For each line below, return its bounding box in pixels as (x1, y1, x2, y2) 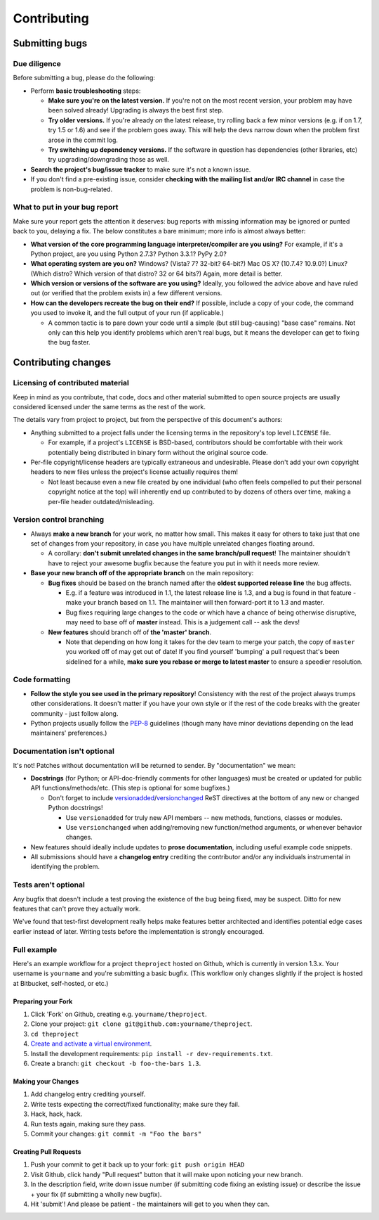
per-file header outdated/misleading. (48, 497, 154, 506)
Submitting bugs (13, 37, 88, 49)
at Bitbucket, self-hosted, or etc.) (13, 979, 109, 987)
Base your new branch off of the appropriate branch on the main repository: (30, 569, 254, 577)
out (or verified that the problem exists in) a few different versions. (30, 289, 222, 297)
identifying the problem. (30, 862, 100, 871)
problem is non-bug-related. (30, 185, 112, 193)
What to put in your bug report (13, 203, 119, 212)
